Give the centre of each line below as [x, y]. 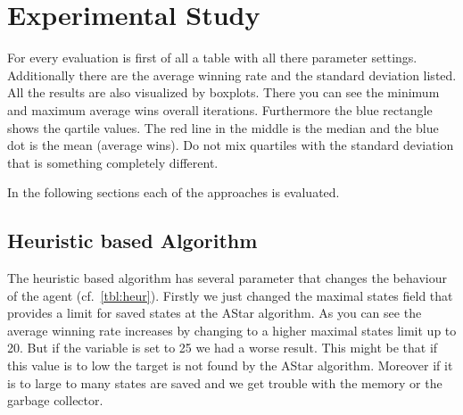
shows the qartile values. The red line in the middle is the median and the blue [223, 127]
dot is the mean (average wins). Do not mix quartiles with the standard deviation [231, 145]
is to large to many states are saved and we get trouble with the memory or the [225, 382]
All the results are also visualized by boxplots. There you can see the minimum [223, 92]
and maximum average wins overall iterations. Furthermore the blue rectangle [220, 109]
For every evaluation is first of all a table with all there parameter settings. [212, 58]
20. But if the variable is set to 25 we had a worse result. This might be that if [223, 348]
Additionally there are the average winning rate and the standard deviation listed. [232, 75]
